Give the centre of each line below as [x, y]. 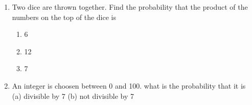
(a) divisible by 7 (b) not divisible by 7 [73, 96]
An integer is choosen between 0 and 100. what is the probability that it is [129, 85]
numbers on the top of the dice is [64, 17]
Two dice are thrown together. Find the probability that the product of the [130, 7]
